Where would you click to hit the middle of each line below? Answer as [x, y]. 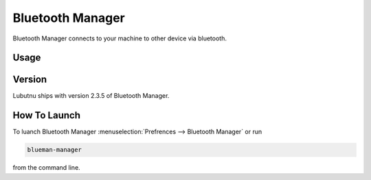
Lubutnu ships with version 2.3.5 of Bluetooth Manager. [91, 96]
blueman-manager [55, 150]
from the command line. [46, 168]
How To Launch [46, 115]
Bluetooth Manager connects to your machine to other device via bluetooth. [120, 38]
